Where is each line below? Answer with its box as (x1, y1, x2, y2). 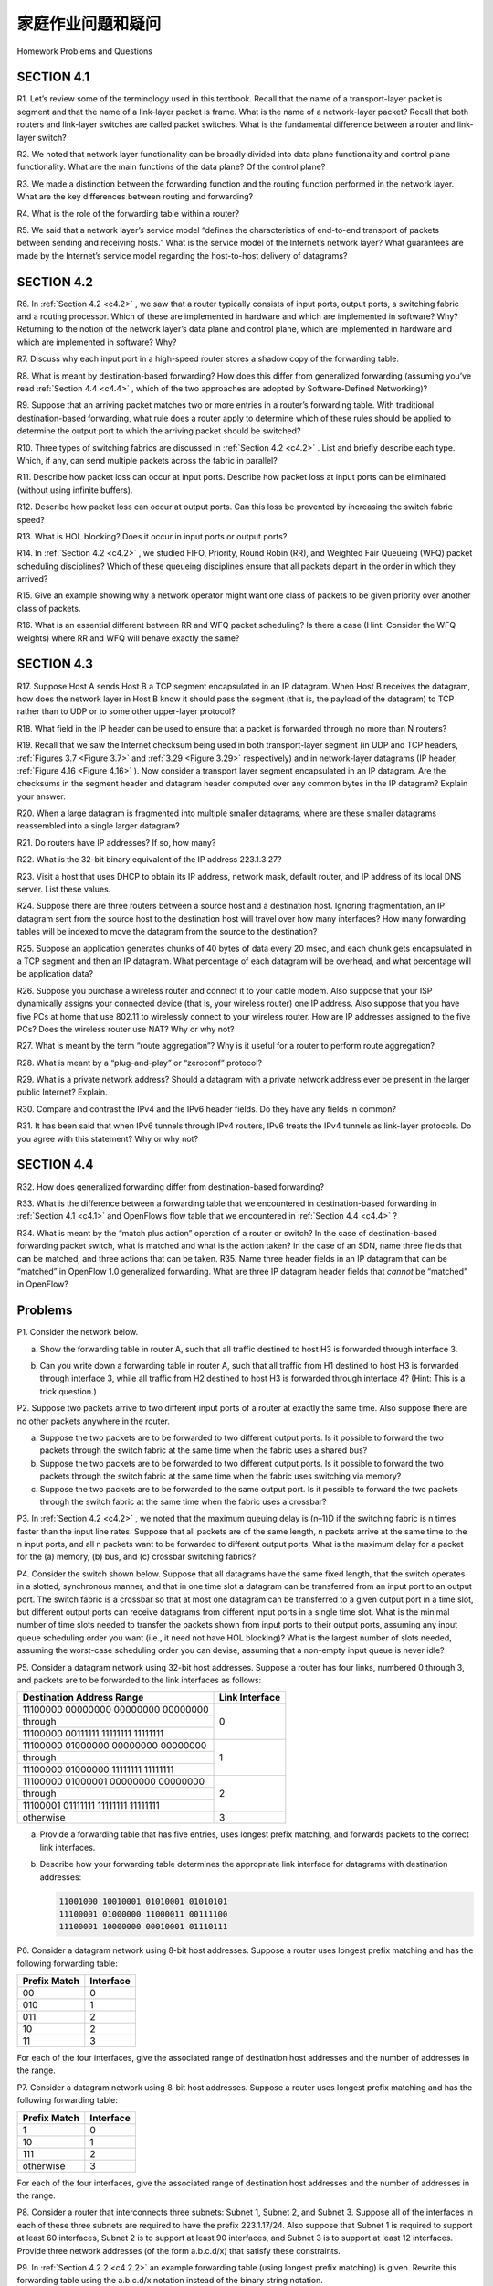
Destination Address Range (22, 1692, 144, 1704)
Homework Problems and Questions (16, 46, 152, 57)
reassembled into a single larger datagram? (16, 820, 180, 831)
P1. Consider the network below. (16, 1327, 139, 1338)
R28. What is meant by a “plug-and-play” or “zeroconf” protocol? (16, 1057, 262, 1068)
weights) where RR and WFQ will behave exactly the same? (16, 632, 240, 644)
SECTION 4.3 (16, 657, 93, 672)
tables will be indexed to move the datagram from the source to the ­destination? (16, 926, 318, 937)
